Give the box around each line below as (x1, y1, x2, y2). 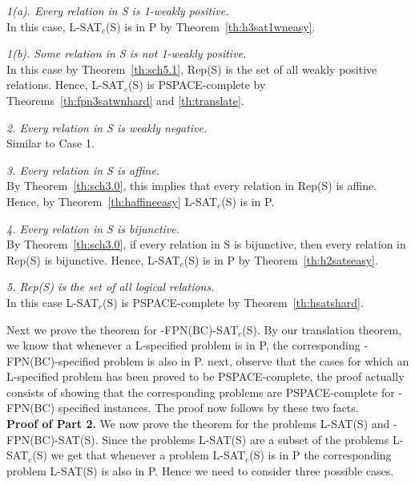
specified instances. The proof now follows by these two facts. (58, 399, 359, 416)
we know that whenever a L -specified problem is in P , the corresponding (6, 337, 361, 354)
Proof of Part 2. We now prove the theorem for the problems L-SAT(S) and (6, 415, 390, 432)
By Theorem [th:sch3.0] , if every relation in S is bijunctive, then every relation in (6, 236, 406, 253)
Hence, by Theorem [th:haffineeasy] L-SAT (6, 192, 218, 209)
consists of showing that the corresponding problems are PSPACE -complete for (6, 383, 395, 400)
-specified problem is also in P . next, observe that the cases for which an (54, 352, 409, 369)
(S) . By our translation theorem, (242, 321, 402, 337)
